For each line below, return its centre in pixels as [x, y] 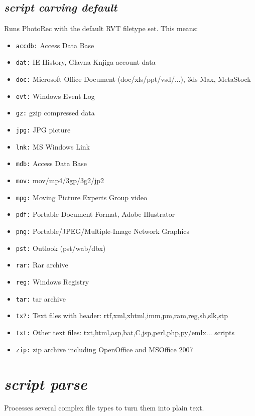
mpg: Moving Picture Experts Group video [81, 197]
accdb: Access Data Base [55, 45]
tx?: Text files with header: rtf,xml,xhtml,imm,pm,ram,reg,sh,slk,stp [122, 315]
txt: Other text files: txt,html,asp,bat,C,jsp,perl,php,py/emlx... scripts [125, 332]
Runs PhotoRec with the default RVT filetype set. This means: [101, 28]
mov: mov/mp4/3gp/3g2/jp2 [60, 180]
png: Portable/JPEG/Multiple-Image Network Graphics [103, 231]
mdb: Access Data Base [51, 163]
